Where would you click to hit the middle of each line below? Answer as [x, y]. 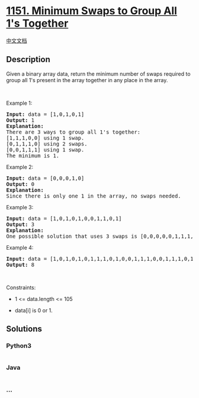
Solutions [24, 329]
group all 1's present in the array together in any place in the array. [87, 80]
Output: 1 [20, 120]
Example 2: [20, 167]
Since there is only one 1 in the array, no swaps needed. [94, 196]
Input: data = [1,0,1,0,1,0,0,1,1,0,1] [64, 218]
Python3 [19, 346]
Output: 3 [20, 224]
